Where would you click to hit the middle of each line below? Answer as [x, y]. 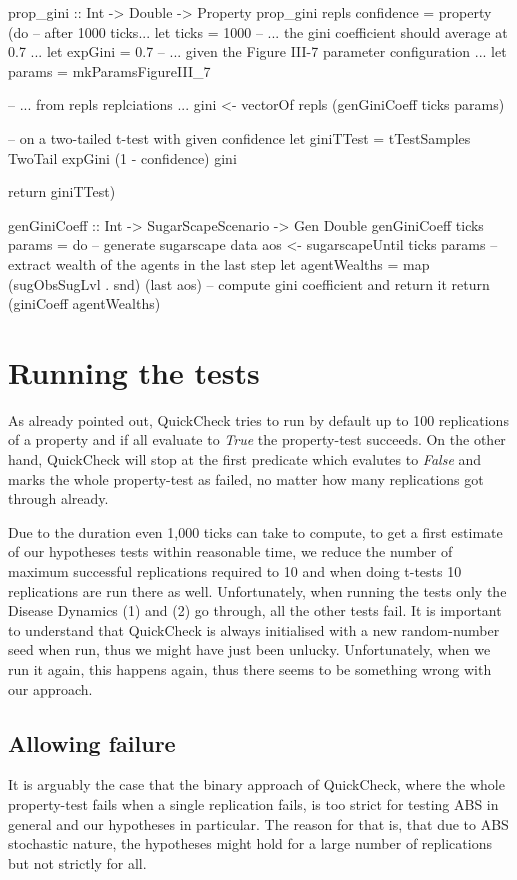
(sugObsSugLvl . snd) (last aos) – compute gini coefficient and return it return [249, 283]
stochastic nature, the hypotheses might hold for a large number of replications [250, 843]
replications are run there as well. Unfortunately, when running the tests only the [257, 590]
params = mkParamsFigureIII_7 [109, 70]
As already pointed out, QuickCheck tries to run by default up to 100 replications [258, 419]
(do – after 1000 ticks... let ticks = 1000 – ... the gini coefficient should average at [258, 31]
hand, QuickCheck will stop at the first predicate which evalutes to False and [245, 459]
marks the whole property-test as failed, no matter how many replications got [246, 478]
